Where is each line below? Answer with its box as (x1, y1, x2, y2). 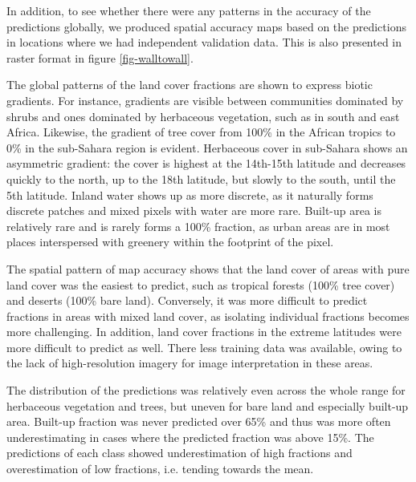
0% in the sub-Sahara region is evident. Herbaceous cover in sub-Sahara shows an (6, 139, 408, 156)
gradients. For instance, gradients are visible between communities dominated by (6, 91, 404, 108)
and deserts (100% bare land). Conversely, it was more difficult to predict (6, 292, 368, 309)
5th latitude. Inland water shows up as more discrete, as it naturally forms (6, 186, 373, 203)
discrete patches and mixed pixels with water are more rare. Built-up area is (6, 202, 382, 219)
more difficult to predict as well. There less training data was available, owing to (6, 338, 402, 355)
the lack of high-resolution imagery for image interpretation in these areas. (6, 354, 373, 371)
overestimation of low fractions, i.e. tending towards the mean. (6, 460, 314, 477)
